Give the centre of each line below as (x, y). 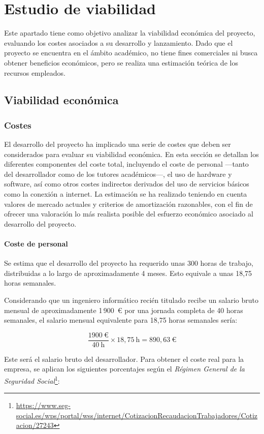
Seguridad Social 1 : (32, 380)
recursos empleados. (35, 72)
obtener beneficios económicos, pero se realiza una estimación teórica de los (121, 62)
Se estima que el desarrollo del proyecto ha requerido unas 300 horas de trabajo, (129, 263)
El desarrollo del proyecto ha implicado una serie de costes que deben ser (118, 144)
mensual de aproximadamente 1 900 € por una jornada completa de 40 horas (124, 310)
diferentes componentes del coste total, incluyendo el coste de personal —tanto (126, 164)
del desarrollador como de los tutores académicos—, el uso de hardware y (118, 174)
